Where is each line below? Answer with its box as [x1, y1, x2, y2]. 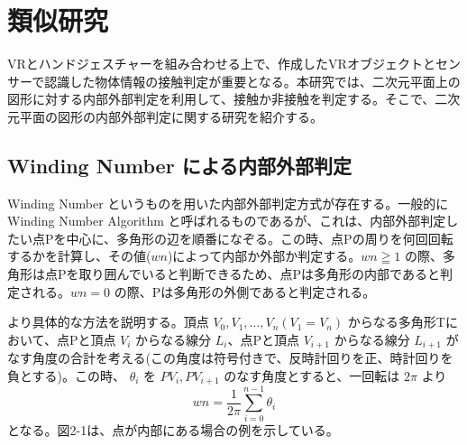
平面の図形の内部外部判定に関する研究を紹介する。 [19, 107, 323, 125]
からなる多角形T [347, 312, 445, 331]
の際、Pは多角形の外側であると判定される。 [114, 282, 376, 301]
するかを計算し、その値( [7, 246, 151, 265]
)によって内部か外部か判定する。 [167, 246, 362, 265]
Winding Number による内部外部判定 [7, 151, 353, 179]
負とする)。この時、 [7, 366, 126, 385]
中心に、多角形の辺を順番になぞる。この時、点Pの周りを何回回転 [66, 228, 453, 247]
